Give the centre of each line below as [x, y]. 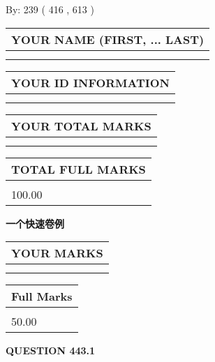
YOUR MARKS [57, 253]
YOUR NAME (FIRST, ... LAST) [108, 39]
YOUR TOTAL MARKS [81, 126]
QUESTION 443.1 [51, 350]
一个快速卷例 [35, 223]
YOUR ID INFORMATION [90, 82]
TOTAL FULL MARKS [79, 169]
